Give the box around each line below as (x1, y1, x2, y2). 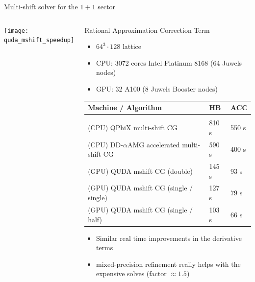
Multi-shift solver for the (4, 1, 78, 11)
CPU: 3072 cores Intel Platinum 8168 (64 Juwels (96, 57, 242, 68)
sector (98, 1, 116, 11)
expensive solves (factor (96, 268, 167, 279)
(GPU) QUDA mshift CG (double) (88, 165, 193, 176)
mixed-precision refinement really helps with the (96, 258, 241, 269)
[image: (4, 27, 29, 34)
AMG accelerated (127, 139, 180, 149)
